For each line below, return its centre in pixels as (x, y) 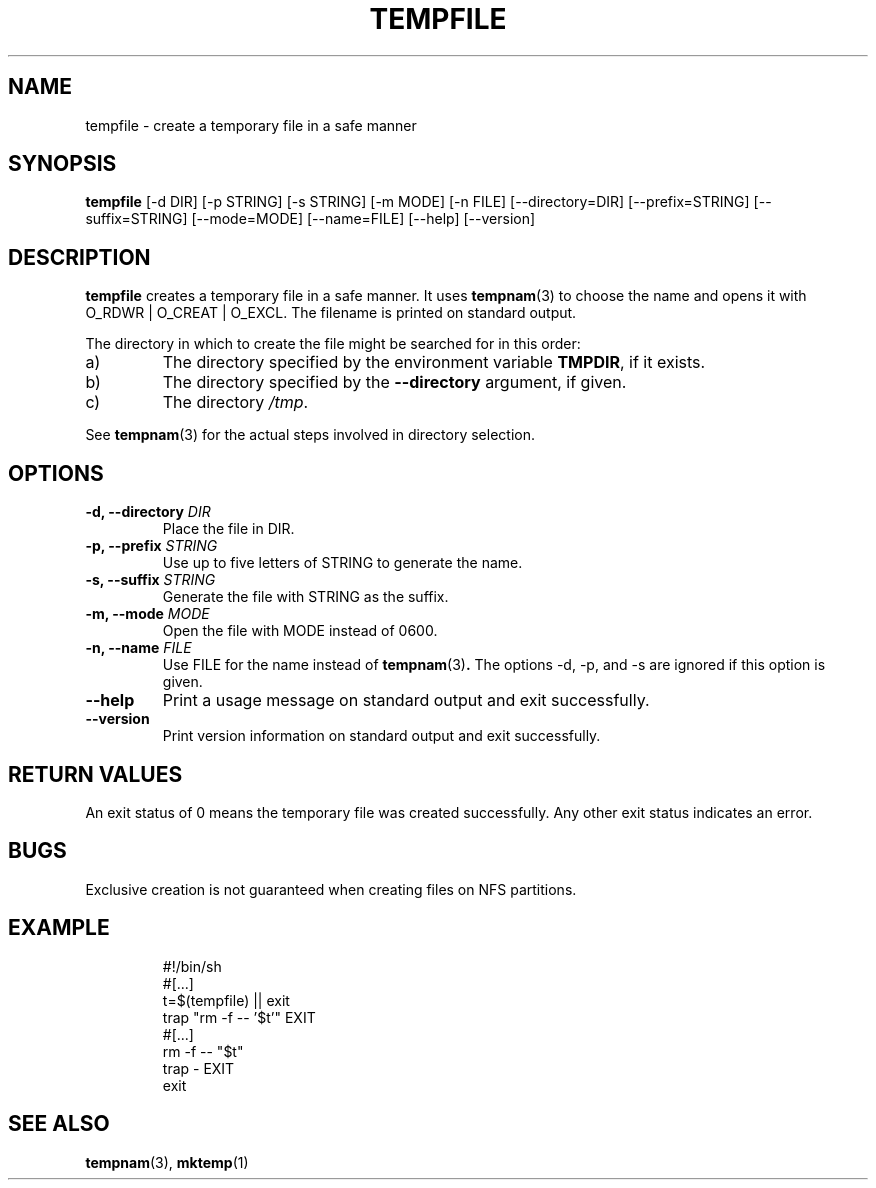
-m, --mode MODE (147, 614)
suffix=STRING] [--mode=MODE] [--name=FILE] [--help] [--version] (310, 219)
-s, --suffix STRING (150, 580)
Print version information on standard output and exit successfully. (381, 736)
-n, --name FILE (138, 648)
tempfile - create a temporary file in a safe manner (251, 125)
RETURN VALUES (95, 774)
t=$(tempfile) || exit (226, 1000)
